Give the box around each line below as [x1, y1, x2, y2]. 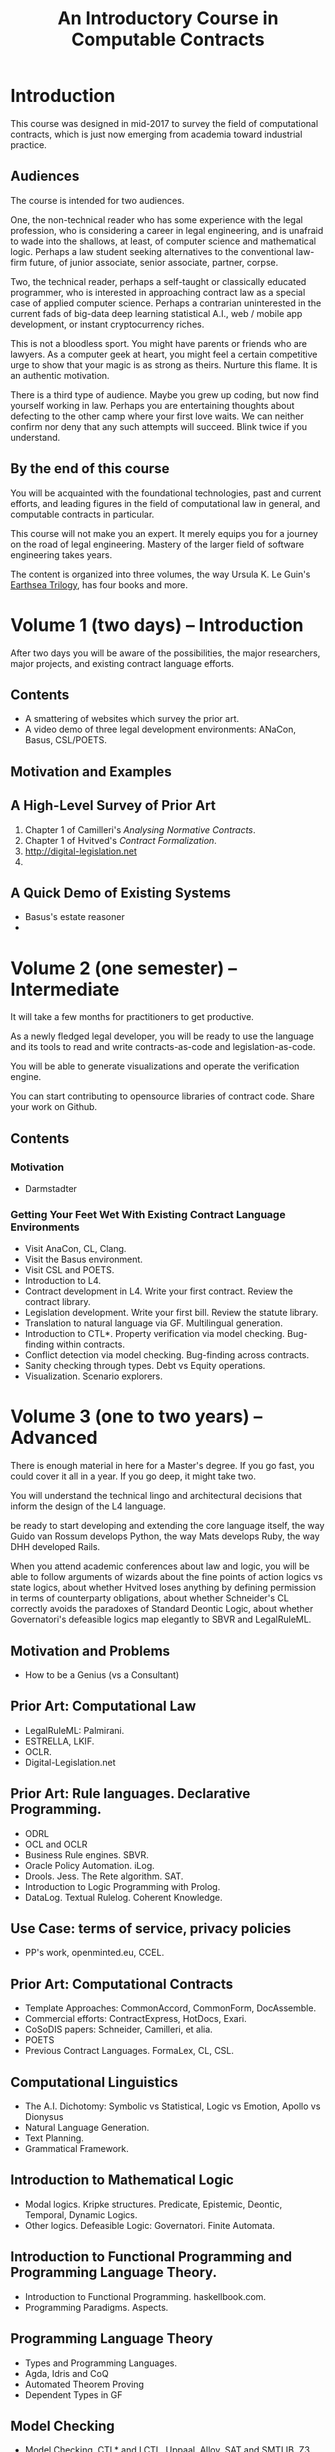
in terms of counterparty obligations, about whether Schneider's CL [10, 1592, 290, 1604]
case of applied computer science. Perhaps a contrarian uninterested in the [10, 297, 322, 309]
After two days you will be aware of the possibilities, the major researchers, [10, 647, 321, 659]
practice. [10, 138, 47, 151]
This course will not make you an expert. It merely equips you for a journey [10, 527, 318, 539]
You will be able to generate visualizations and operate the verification [10, 1060, 300, 1072]
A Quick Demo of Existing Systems [10, 884, 232, 901]
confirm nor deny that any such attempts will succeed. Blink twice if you [10, 420, 308, 432]
